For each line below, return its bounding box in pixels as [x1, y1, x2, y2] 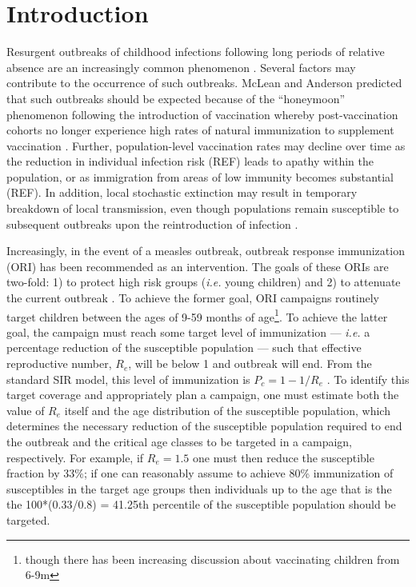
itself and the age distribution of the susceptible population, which [64, 401, 390, 418]
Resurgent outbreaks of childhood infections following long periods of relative [6, 43, 385, 60]
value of [6, 401, 45, 418]
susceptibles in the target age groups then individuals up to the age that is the [6, 480, 392, 497]
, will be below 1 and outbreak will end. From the [128, 355, 372, 372]
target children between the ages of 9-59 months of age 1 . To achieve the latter [6, 305, 388, 325]
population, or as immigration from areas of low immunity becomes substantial [6, 168, 394, 185]
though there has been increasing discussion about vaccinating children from [25, 550, 400, 567]
